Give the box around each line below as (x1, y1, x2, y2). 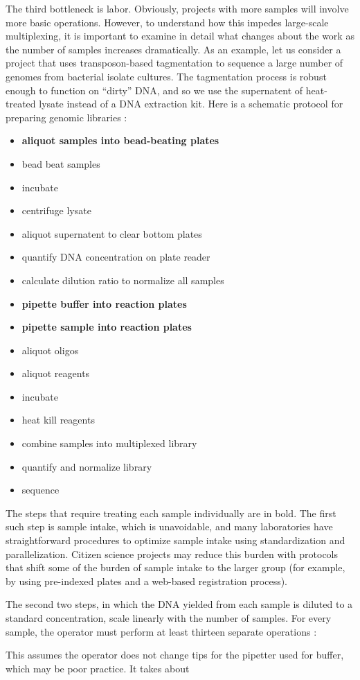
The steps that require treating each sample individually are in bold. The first (6, 505, 336, 520)
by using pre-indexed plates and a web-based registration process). (6, 573, 288, 588)
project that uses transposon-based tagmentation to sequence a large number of (6, 55, 343, 70)
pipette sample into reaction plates (21, 320, 192, 334)
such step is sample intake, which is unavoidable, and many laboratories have (6, 519, 333, 534)
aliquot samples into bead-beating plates (21, 133, 219, 148)
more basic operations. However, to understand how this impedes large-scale (6, 15, 329, 29)
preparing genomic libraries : (6, 110, 127, 124)
